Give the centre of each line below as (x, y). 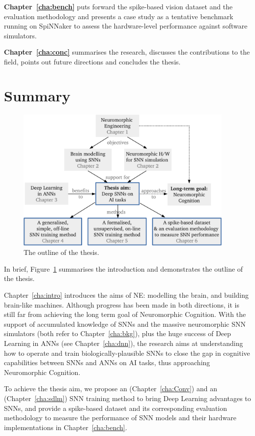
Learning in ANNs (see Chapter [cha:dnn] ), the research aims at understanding (124, 343)
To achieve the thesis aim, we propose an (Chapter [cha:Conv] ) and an (111, 389)
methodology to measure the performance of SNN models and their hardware (120, 418)
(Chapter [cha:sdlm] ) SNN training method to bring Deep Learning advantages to (127, 398)
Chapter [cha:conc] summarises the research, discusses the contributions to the (127, 52)
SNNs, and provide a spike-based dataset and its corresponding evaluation (116, 408)
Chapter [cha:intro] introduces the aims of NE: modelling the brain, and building (126, 295)
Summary (37, 95)
